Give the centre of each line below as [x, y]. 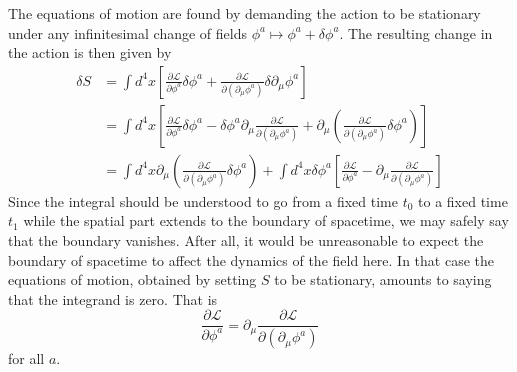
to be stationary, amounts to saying [383, 279]
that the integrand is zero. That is [113, 298]
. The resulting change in [416, 32]
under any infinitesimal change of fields [127, 32]
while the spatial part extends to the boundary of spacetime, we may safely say [266, 220]
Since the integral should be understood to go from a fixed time [203, 200]
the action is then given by [90, 52]
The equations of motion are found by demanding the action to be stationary [244, 13]
